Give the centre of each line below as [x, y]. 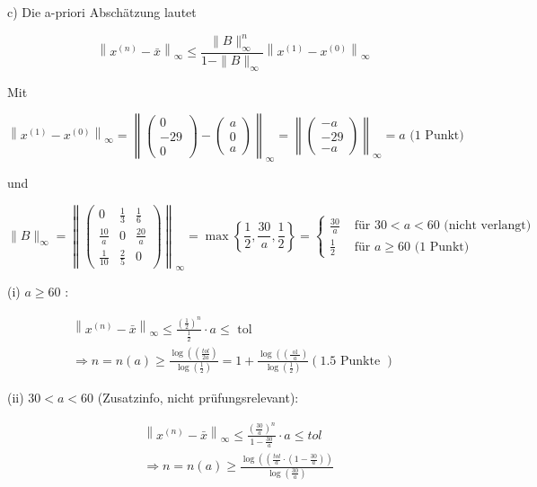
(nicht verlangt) [488, 226]
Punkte [360, 361]
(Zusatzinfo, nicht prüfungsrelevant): [198, 398]
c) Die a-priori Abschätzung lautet [102, 12]
